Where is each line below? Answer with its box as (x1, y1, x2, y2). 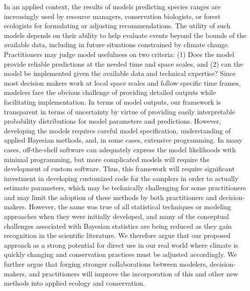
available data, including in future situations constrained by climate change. (4, 39, 230, 50)
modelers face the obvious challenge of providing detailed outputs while (4, 87, 216, 97)
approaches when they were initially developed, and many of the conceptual (4, 211, 229, 221)
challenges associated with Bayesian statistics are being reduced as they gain (4, 220, 232, 231)
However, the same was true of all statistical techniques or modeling (29, 201, 231, 212)
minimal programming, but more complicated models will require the (4, 154, 210, 164)
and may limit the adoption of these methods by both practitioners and (4, 192, 217, 202)
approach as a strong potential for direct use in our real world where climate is (4, 239, 238, 250)
